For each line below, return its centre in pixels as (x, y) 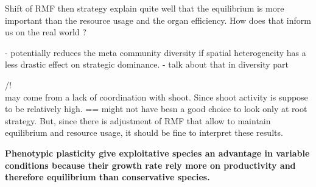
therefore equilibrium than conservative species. (107, 177)
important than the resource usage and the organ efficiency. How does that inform (158, 20)
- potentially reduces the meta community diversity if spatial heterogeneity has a (156, 52)
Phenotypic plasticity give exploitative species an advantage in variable (157, 153)
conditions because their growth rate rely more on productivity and (150, 165)
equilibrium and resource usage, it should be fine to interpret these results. (144, 132)
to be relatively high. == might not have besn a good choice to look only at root (156, 109)
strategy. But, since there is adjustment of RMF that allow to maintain (138, 120)
